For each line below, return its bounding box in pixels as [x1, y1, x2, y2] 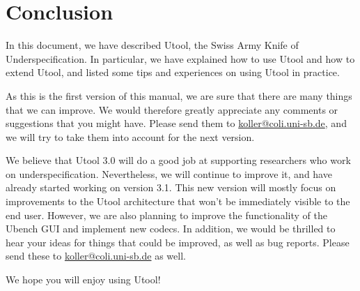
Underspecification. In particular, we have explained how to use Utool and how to [6, 51, 355, 66]
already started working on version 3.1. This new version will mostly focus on [6, 180, 336, 195]
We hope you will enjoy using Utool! [6, 272, 161, 287]
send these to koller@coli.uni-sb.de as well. [6, 248, 186, 263]
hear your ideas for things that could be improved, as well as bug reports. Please [6, 234, 350, 249]
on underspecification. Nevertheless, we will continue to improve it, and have [6, 166, 332, 181]
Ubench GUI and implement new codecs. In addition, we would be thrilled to [6, 221, 336, 236]
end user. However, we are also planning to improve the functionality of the [6, 207, 327, 222]
